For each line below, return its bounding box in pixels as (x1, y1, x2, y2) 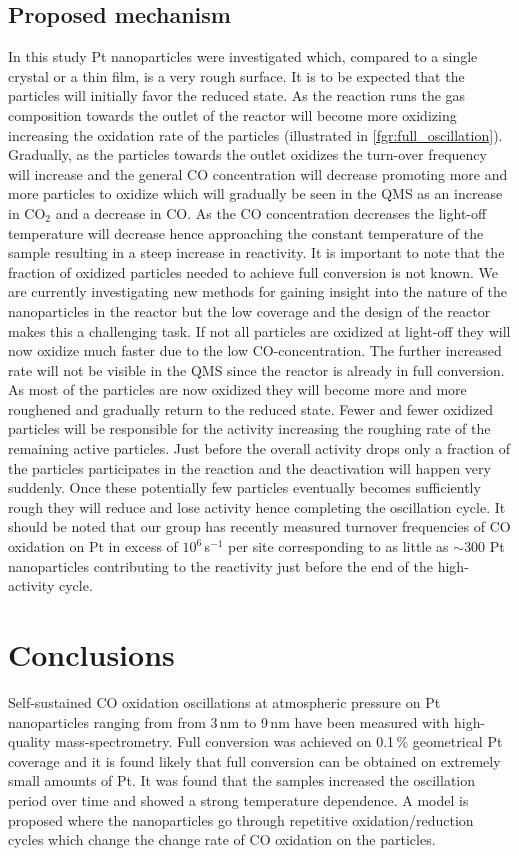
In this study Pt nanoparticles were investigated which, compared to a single (8, 46, 478, 67)
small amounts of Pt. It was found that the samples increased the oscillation (8, 770, 476, 791)
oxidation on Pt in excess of (8, 536, 178, 557)
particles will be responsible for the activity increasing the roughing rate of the (8, 418, 491, 439)
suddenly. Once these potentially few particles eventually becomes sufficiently (8, 477, 481, 498)
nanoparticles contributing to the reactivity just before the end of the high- (8, 555, 469, 576)
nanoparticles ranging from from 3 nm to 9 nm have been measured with (8, 711, 450, 732)
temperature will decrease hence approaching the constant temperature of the (8, 222, 484, 243)
